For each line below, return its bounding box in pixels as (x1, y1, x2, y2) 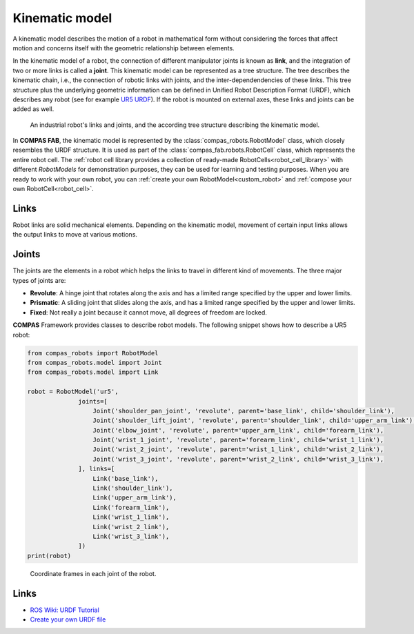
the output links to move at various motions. (12, 230, 138, 239)
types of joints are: (12, 276, 66, 284)
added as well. (12, 105, 55, 113)
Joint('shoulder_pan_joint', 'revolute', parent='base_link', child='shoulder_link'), (92, 407, 395, 415)
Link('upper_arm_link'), (92, 494, 177, 502)
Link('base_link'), (92, 475, 159, 482)
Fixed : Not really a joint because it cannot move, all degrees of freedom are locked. (30, 308, 267, 317)
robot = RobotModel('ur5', (27, 388, 119, 396)
